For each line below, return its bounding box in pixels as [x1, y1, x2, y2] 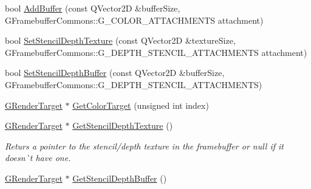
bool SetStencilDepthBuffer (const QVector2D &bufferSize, [5, 66, 225, 79]
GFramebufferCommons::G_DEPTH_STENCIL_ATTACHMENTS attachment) [5, 46, 307, 58]
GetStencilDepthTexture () [72, 119, 173, 132]
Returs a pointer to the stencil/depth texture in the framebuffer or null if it [5, 139, 284, 152]
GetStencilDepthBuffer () [72, 171, 167, 184]
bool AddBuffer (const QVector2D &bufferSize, [5, 2, 180, 14]
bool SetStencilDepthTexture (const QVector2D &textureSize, [5, 34, 236, 47]
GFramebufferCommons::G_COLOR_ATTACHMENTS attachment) [5, 13, 264, 26]
